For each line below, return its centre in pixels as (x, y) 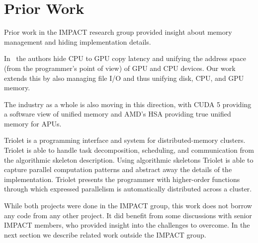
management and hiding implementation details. (78, 41)
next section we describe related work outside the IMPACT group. (105, 234)
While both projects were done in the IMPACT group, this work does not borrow (128, 206)
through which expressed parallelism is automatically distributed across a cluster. (128, 189)
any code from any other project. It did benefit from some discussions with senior (128, 215)
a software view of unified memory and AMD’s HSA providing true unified (118, 114)
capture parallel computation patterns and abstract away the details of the (118, 169)
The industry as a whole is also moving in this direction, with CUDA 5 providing (128, 104)
